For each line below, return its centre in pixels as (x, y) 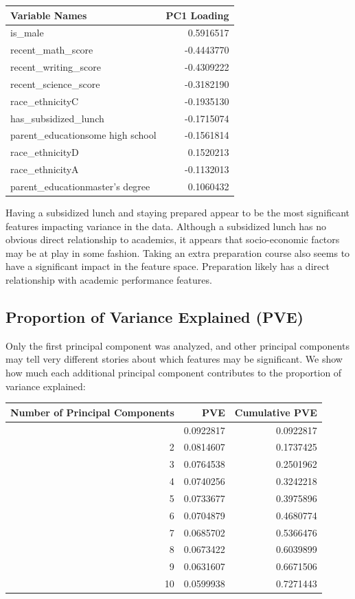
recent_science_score (55, 83)
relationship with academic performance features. (109, 280)
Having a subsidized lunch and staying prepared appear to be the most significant (178, 213)
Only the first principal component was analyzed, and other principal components (177, 345)
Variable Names (49, 15)
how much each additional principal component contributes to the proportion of (174, 372)
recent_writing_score (56, 67)
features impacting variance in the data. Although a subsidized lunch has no (166, 226)
